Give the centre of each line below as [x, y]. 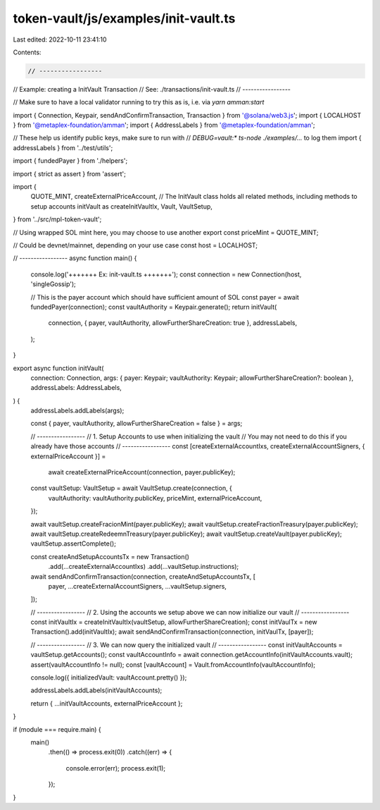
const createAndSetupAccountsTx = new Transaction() [110, 556]
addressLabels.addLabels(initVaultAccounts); [96, 690]
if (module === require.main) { [57, 729]
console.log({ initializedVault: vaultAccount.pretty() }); [109, 677]
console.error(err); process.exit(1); [116, 768]
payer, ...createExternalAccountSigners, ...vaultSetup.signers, [137, 586]
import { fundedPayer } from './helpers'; [70, 161]
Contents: [27, 52]
